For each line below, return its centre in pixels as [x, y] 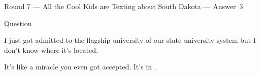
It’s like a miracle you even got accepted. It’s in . [80, 67]
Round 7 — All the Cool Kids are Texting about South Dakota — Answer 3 [124, 6]
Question [18, 23]
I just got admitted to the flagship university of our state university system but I [130, 40]
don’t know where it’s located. [51, 50]
